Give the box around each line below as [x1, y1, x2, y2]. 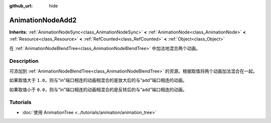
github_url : [9, 3, 33, 8]
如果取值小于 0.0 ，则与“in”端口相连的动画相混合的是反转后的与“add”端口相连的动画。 [9, 86, 188, 92]
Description [9, 57, 39, 64]
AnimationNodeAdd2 [9, 15, 77, 24]
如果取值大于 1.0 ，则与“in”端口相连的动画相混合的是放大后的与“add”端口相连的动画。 [9, 77, 188, 83]
